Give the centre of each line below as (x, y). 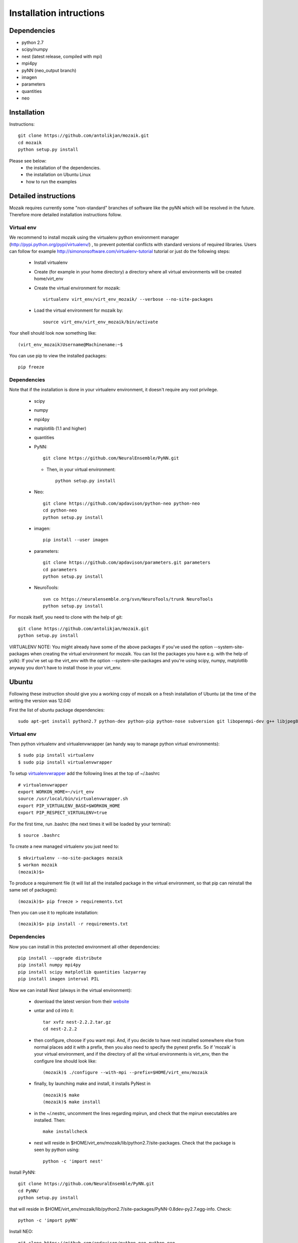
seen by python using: (57, 1150)
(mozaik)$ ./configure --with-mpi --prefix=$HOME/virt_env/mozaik (125, 1072)
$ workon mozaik (38, 865)
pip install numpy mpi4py (50, 965)
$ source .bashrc (39, 835)
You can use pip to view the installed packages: (58, 355)
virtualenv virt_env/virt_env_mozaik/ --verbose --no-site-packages (128, 299)
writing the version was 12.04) (40, 701)
